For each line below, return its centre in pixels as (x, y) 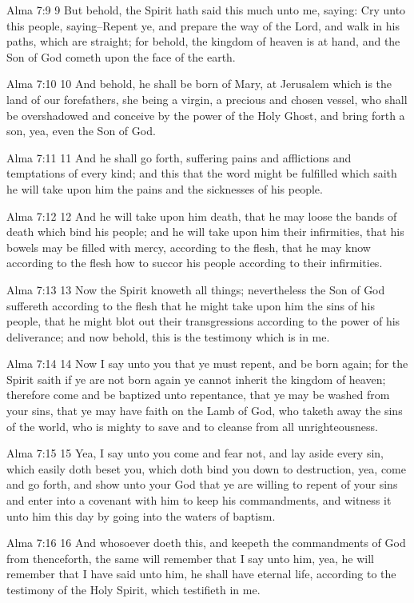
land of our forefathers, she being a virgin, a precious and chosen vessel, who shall (207, 99)
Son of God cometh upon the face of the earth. (121, 56)
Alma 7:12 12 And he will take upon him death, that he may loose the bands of (202, 216)
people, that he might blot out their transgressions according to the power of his (203, 321)
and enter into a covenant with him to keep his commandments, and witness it (199, 500)
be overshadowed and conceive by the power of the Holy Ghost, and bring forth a (206, 115)
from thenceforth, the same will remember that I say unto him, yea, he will (190, 558)
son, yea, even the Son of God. (81, 131)
